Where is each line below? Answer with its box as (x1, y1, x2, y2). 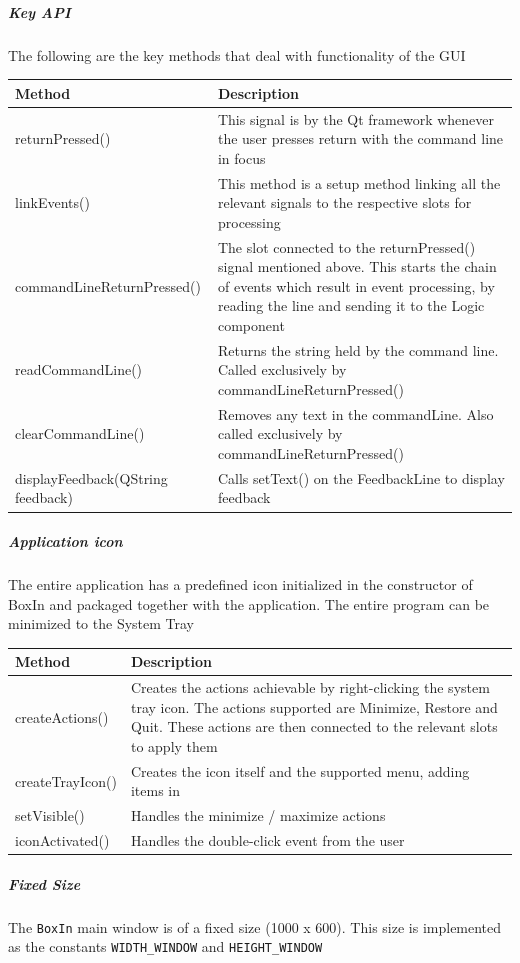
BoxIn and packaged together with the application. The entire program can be (8, 593, 490, 614)
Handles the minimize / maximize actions (130, 805, 386, 826)
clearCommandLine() (15, 423, 145, 444)
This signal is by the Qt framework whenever (217, 108, 495, 129)
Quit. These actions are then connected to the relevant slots (130, 716, 498, 737)
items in (130, 780, 181, 801)
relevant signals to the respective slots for (217, 192, 472, 213)
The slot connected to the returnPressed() (217, 236, 476, 257)
